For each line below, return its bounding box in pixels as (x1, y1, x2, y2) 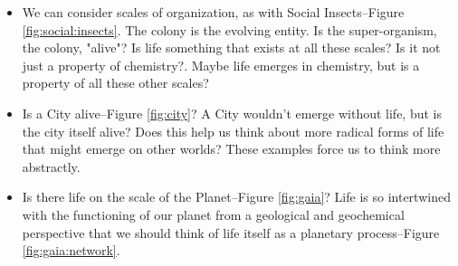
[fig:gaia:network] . (22, 241, 120, 260)
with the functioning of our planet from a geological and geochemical (22, 204, 405, 223)
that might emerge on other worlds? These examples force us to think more (22, 139, 441, 158)
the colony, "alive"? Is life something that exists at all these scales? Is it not (22, 38, 441, 57)
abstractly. (22, 157, 81, 176)
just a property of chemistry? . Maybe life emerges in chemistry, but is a (22, 55, 420, 74)
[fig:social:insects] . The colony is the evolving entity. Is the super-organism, (22, 20, 437, 39)
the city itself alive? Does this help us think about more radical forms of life (22, 121, 444, 140)
